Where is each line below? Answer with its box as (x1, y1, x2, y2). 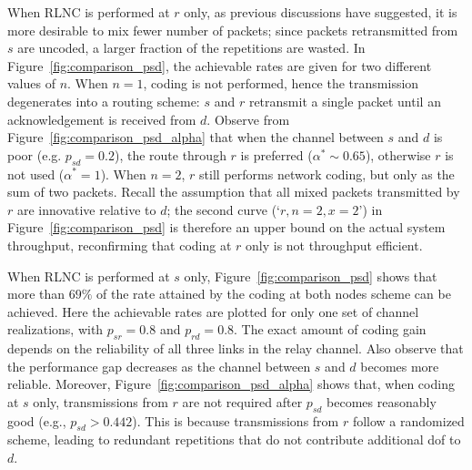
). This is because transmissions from (132, 411, 339, 430)
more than (7, 284, 65, 303)
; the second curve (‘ (166, 199, 280, 219)
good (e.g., (7, 411, 66, 430)
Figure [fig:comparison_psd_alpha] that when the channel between (7, 128, 384, 147)
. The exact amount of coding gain (234, 320, 427, 339)
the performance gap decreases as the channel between (7, 356, 311, 375)
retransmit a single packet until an (248, 91, 441, 110)
